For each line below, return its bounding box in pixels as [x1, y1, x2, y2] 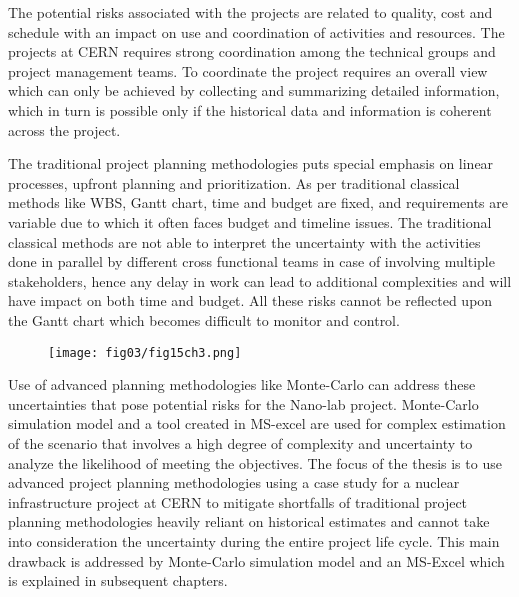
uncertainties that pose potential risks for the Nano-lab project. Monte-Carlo [8, 393, 479, 414]
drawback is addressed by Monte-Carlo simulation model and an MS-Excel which [8, 550, 505, 571]
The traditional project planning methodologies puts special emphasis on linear [8, 153, 494, 174]
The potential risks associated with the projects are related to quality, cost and [8, 2, 493, 22]
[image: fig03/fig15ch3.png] [48, 345, 242, 360]
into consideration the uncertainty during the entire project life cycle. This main [8, 530, 500, 551]
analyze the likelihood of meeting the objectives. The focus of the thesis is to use [8, 452, 502, 473]
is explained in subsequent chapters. [8, 570, 228, 591]
